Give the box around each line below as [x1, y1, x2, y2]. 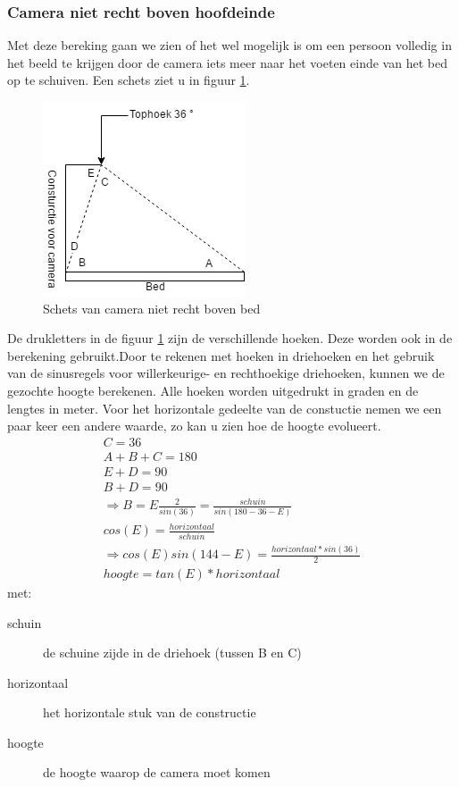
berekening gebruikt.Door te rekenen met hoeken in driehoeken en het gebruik [7, 346, 435, 364]
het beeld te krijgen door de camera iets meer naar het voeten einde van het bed [7, 53, 447, 71]
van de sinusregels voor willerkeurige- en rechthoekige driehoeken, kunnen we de [7, 364, 445, 382]
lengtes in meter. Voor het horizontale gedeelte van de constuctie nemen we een [7, 398, 442, 417]
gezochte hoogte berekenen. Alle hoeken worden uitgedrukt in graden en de [7, 381, 419, 399]
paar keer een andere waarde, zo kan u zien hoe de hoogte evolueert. [7, 416, 381, 435]
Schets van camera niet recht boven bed [43, 298, 261, 317]
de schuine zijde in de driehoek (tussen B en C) [43, 643, 302, 662]
